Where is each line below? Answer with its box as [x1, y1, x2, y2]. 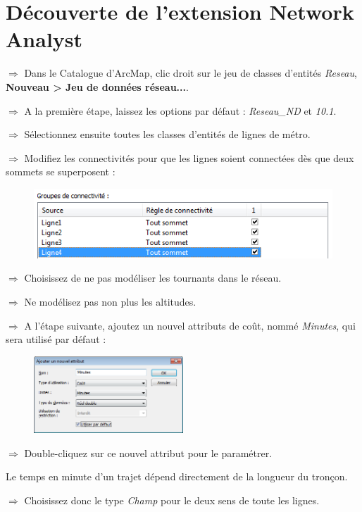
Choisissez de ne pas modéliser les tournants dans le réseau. [24, 270, 282, 285]
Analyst [6, 25, 83, 54]
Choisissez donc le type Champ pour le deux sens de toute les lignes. [24, 493, 320, 507]
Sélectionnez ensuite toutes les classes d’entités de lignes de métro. [24, 127, 311, 142]
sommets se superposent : [6, 164, 116, 179]
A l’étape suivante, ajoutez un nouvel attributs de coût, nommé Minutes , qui [24, 318, 356, 332]
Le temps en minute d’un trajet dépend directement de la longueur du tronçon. [6, 469, 348, 484]
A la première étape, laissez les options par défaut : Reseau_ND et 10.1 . [24, 103, 337, 118]
